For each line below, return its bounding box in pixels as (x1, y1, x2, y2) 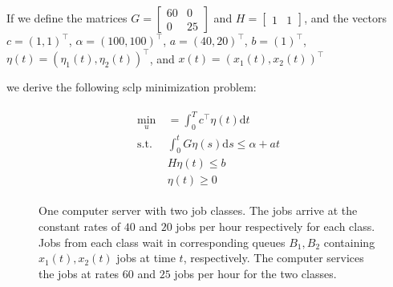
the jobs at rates (38, 265, 120, 281)
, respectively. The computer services (183, 249, 364, 266)
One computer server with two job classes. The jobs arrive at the (38, 202, 358, 219)
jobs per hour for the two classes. (174, 265, 337, 281)
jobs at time (116, 249, 176, 266)
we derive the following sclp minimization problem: (6, 79, 257, 95)
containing (323, 233, 375, 250)
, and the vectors (304, 10, 387, 26)
